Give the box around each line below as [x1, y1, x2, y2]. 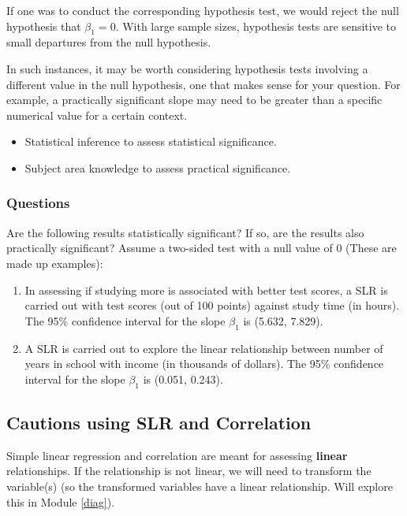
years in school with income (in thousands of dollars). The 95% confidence [24, 355, 384, 372]
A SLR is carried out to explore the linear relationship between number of [24, 340, 383, 356]
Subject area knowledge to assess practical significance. [24, 159, 291, 176]
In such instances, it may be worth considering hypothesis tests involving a [6, 60, 368, 76]
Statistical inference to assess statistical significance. [24, 133, 277, 150]
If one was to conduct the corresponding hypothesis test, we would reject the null [6, 2, 399, 18]
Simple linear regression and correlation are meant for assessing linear [6, 447, 348, 463]
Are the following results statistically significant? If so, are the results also [6, 224, 364, 240]
